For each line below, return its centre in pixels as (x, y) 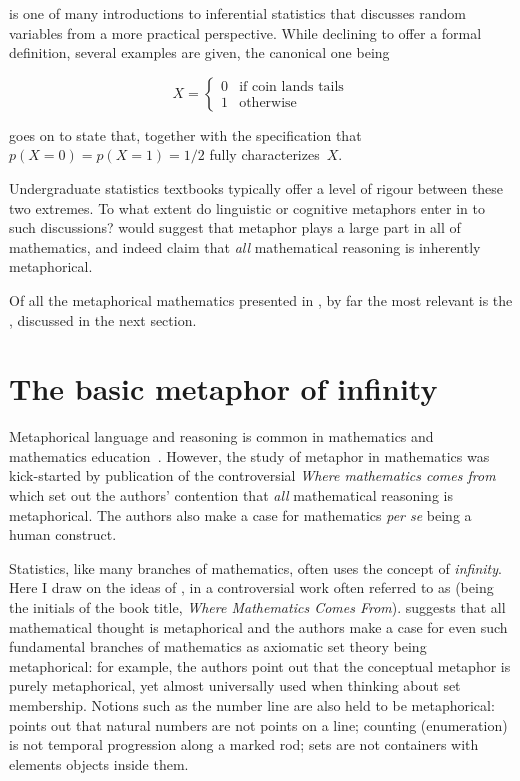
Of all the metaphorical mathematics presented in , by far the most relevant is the (261, 299)
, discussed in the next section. (103, 319)
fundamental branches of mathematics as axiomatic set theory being (218, 646)
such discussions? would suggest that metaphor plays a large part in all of (235, 227)
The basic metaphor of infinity (223, 388)
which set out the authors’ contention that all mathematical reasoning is (231, 495)
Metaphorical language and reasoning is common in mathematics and (221, 436)
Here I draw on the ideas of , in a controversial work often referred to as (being (251, 587)
